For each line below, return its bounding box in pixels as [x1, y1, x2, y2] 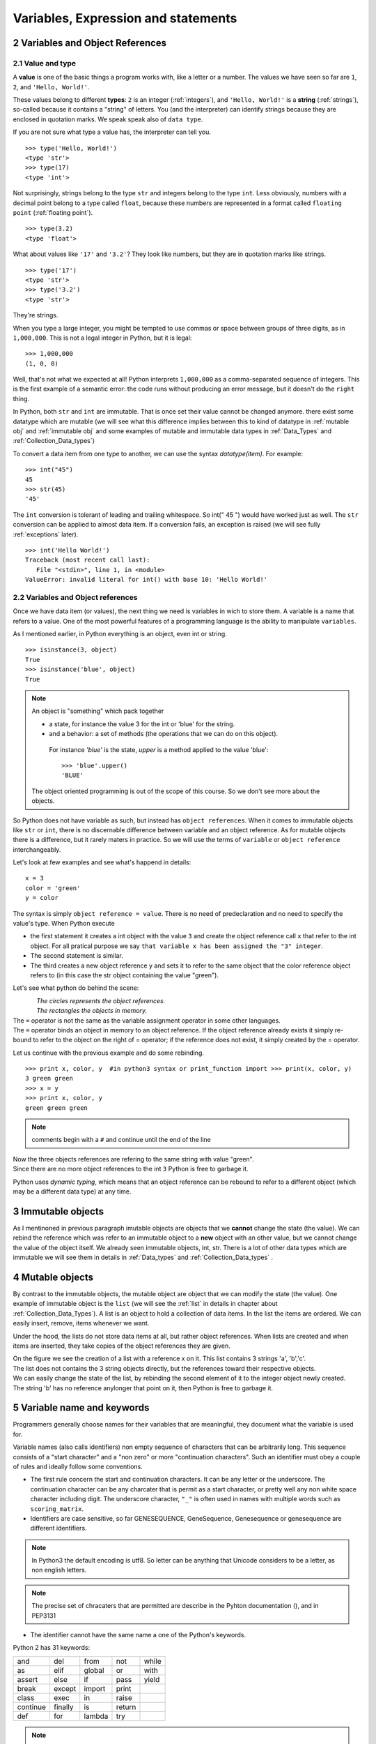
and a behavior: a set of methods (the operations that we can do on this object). [49, 730, 279, 738]
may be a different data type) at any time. [13, 1187, 132, 1196]
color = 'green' [25, 884, 81, 892]
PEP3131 [31, 1611, 56, 1620]
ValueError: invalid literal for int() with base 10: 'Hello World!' [25, 576, 268, 584]
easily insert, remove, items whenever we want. [13, 1319, 150, 1328]
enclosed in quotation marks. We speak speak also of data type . [13, 115, 203, 123]
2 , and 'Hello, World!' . [13, 82, 90, 91]
